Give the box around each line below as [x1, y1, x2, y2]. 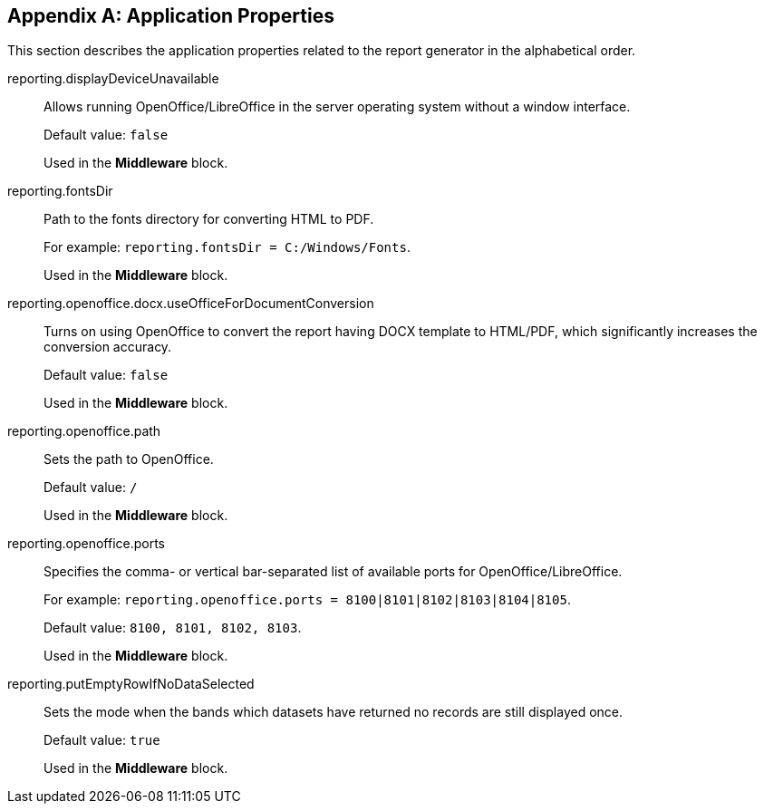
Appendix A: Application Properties [7, 5, 334, 27]
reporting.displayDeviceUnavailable [7, 71, 219, 87]
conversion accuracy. [44, 339, 172, 355]
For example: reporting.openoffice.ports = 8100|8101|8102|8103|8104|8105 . [44, 592, 571, 608]
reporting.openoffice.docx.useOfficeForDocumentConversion [7, 295, 374, 312]
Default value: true [44, 732, 160, 748]
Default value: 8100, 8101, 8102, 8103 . [44, 620, 302, 636]
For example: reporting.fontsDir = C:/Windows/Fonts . [44, 239, 411, 256]
